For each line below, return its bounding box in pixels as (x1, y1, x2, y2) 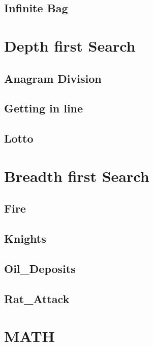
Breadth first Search (4, 165, 149, 186)
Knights (4, 230, 46, 246)
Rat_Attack (4, 290, 70, 306)
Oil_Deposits (4, 260, 76, 276)
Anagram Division (4, 70, 102, 86)
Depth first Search (4, 35, 136, 56)
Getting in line (4, 100, 83, 116)
